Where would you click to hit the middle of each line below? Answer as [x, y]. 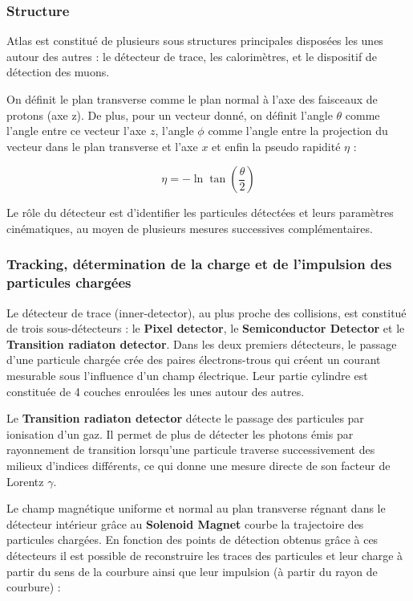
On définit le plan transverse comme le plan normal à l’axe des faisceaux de [192, 99]
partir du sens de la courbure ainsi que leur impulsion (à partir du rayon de [192, 571]
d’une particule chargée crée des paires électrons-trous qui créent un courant [194, 360]
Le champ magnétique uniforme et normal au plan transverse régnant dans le [196, 508]
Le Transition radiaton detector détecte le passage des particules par [185, 418]
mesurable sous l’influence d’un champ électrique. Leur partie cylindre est [187, 376]
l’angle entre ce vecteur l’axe [77, 131]
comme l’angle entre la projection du [298, 131]
